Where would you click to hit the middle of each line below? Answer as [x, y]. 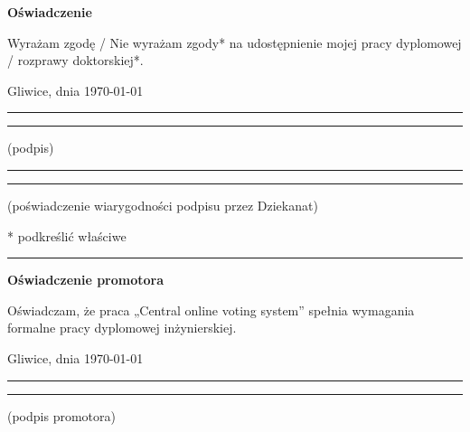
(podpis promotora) [61, 415]
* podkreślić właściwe [67, 235]
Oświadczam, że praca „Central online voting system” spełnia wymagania [211, 310]
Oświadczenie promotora [86, 280]
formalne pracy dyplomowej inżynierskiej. [122, 328]
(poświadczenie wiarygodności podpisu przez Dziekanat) [163, 205]
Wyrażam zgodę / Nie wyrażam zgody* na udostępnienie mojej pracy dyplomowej [235, 42]
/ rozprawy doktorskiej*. [75, 60]
